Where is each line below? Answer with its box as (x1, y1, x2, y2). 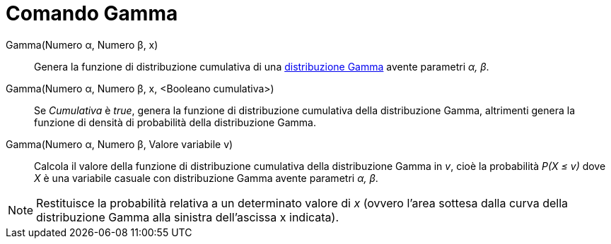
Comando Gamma (6, 1, 178, 25)
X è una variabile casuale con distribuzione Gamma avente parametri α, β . (34, 171, 378, 184)
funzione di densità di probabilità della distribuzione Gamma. (34, 116, 316, 128)
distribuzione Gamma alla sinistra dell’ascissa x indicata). (36, 209, 339, 224)
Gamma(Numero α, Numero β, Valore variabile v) (6, 138, 233, 150)
